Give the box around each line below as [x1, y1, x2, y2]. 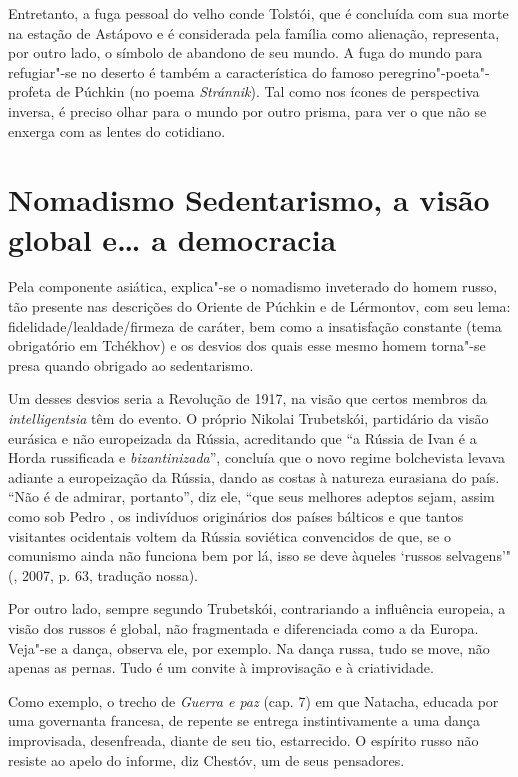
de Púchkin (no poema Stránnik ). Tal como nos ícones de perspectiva [55, 81, 480, 102]
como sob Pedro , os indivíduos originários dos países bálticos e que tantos [8, 506, 464, 526]
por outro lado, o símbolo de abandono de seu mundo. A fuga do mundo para [8, 42, 483, 63]
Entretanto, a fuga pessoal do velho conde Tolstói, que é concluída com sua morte [8, 3, 509, 23]
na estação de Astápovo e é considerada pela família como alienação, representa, [8, 22, 500, 43]
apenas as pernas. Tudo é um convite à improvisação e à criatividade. [8, 657, 434, 678]
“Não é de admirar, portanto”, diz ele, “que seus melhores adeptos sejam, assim [8, 486, 495, 507]
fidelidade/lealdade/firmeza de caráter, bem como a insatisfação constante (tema [8, 315, 502, 336]
